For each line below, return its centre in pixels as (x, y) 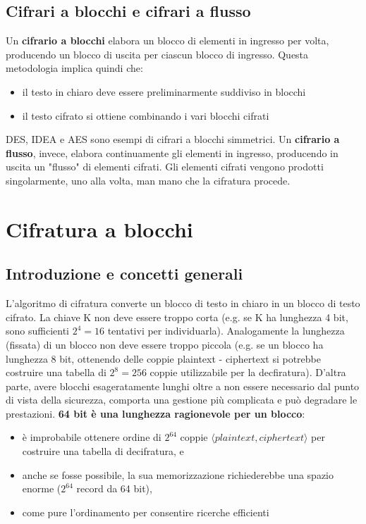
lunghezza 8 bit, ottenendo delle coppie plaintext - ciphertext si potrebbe (164, 358)
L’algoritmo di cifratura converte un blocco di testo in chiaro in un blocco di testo (183, 303)
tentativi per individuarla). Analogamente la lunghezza (226, 331)
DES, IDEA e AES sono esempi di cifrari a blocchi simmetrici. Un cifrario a (173, 139)
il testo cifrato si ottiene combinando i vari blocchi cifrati (146, 115)
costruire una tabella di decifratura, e (103, 451)
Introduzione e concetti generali (124, 274)
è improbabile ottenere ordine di (92, 437)
